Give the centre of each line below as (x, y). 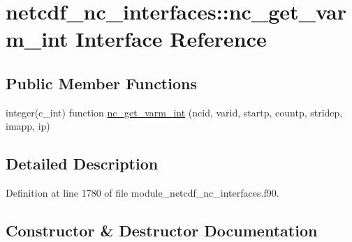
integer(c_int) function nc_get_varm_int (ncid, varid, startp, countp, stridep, (174, 112)
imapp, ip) (28, 126)
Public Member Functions (101, 83)
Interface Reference (171, 39)
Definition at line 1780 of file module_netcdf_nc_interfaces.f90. (142, 193)
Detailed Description (82, 164)
